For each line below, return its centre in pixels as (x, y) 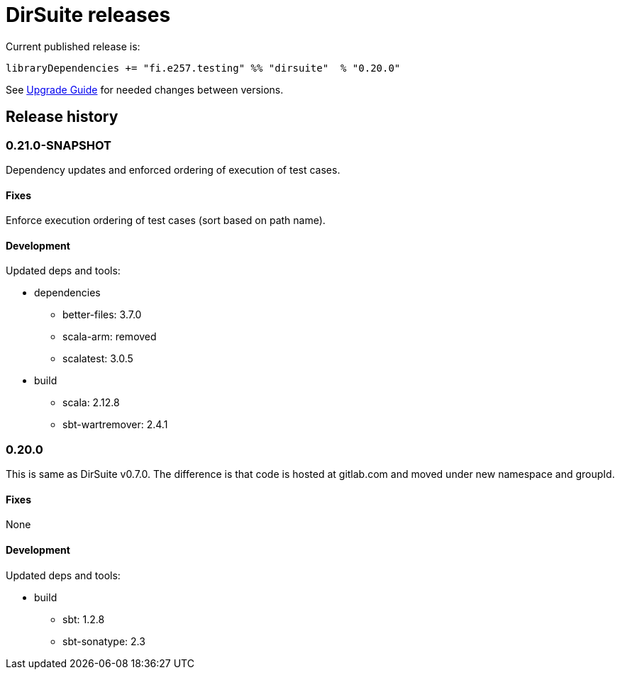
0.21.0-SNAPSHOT (59, 145)
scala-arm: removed (110, 337)
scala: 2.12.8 (91, 403)
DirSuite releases (88, 15)
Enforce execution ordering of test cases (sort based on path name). (166, 221)
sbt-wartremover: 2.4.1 (115, 425)
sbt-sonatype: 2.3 (104, 641)
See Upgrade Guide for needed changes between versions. (145, 89)
